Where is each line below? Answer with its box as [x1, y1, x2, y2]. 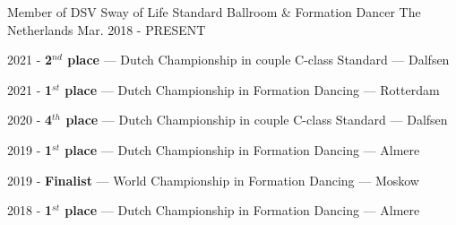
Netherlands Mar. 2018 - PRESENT [7, 20, 206, 39]
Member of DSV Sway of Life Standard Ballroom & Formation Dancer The [7, 3, 421, 21]
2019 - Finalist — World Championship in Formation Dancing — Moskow [7, 170, 419, 189]
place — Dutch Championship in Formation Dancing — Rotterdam [65, 80, 440, 99]
